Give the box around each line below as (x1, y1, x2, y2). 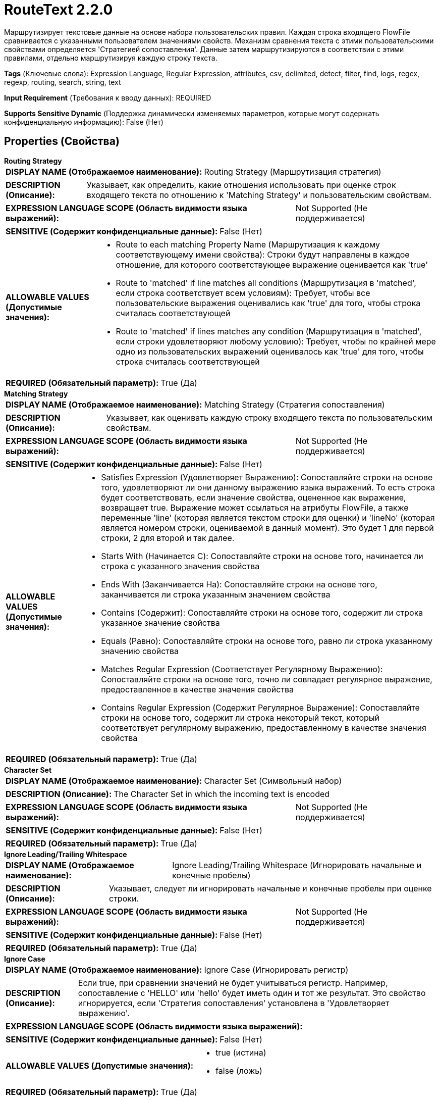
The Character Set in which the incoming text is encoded (114, 788, 330, 799)
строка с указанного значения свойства (101, 561, 260, 571)
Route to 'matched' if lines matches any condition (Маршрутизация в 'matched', (116, 326, 422, 336)
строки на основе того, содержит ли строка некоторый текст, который (101, 712, 380, 723)
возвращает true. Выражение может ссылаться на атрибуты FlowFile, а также (101, 502, 409, 513)
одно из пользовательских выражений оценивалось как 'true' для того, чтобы (116, 346, 424, 357)
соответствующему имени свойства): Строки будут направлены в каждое (116, 249, 410, 260)
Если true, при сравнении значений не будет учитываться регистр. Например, (78, 977, 388, 988)
